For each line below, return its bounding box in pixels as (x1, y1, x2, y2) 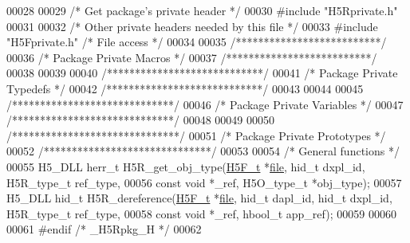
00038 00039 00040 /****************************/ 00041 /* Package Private (6, 65, 398, 81)
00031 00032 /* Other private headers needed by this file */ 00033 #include (6, 18, 378, 34)
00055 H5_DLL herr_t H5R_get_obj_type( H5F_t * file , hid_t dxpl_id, (6, 158, 365, 174)
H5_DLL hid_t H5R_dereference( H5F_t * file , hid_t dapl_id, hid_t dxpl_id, (6, 190, 392, 206)
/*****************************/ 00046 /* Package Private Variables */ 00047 (6, 96, 404, 112)
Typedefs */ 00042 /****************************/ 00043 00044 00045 (6, 80, 364, 96)
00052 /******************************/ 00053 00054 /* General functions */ (6, 143, 400, 159)
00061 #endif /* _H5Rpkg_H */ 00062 (6, 221, 202, 237)
